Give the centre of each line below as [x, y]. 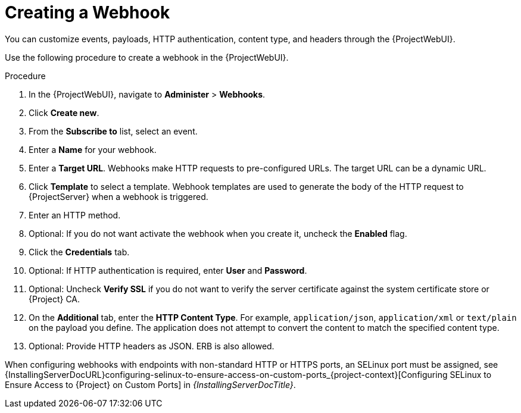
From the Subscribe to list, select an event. [113, 131]
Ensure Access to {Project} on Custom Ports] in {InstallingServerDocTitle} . [150, 384]
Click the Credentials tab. [79, 252]
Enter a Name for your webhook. [93, 149]
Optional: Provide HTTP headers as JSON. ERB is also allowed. [152, 346]
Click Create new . [64, 112]
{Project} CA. [54, 299]
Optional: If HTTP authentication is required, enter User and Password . [168, 270]
